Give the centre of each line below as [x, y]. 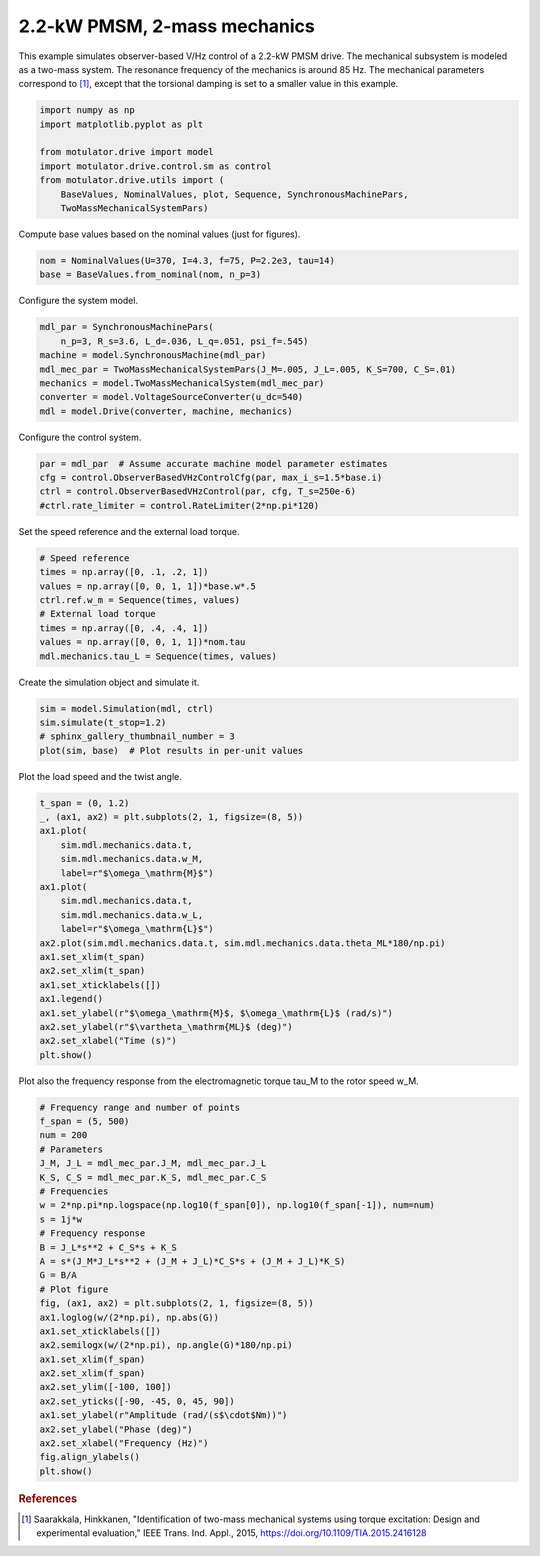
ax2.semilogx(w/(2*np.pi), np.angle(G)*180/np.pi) [166, 1345]
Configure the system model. [78, 301]
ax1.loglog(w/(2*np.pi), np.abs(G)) [129, 1317]
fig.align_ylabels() [89, 1457]
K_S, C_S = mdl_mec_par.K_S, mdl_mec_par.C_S [153, 1177]
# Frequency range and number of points [139, 1107]
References [48, 1498]
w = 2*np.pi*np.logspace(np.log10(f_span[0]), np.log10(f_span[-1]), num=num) [237, 1205]
